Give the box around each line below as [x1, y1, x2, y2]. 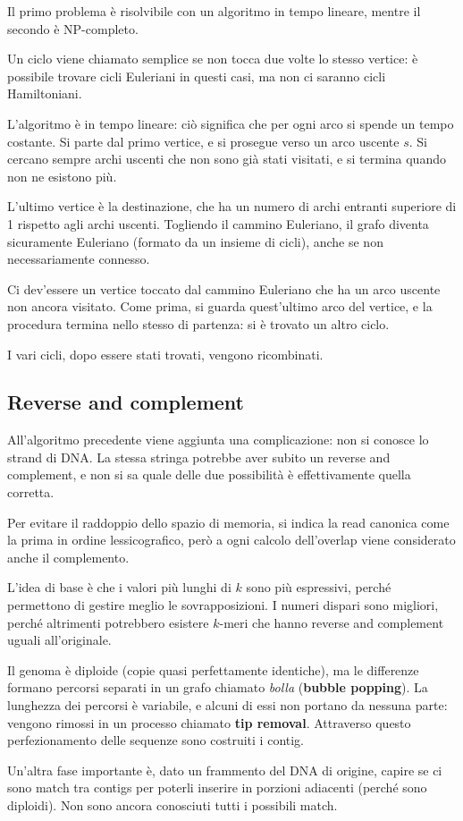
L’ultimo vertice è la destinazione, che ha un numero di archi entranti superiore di [7, 197, 457, 216]
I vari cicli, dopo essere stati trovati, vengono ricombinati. [7, 344, 324, 363]
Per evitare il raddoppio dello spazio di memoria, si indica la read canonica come [7, 512, 450, 531]
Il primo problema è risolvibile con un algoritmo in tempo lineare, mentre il [7, 2, 421, 20]
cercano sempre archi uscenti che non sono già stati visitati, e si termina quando [7, 149, 446, 168]
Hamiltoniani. [7, 84, 82, 103]
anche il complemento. [7, 547, 130, 566]
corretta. [7, 483, 55, 502]
